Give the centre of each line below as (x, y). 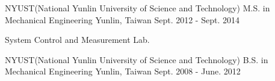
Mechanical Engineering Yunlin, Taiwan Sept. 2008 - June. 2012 (123, 71)
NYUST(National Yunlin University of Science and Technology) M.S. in (137, 8)
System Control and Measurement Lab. (77, 40)
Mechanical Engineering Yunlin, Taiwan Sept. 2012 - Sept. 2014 (122, 19)
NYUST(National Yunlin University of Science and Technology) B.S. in (137, 59)
